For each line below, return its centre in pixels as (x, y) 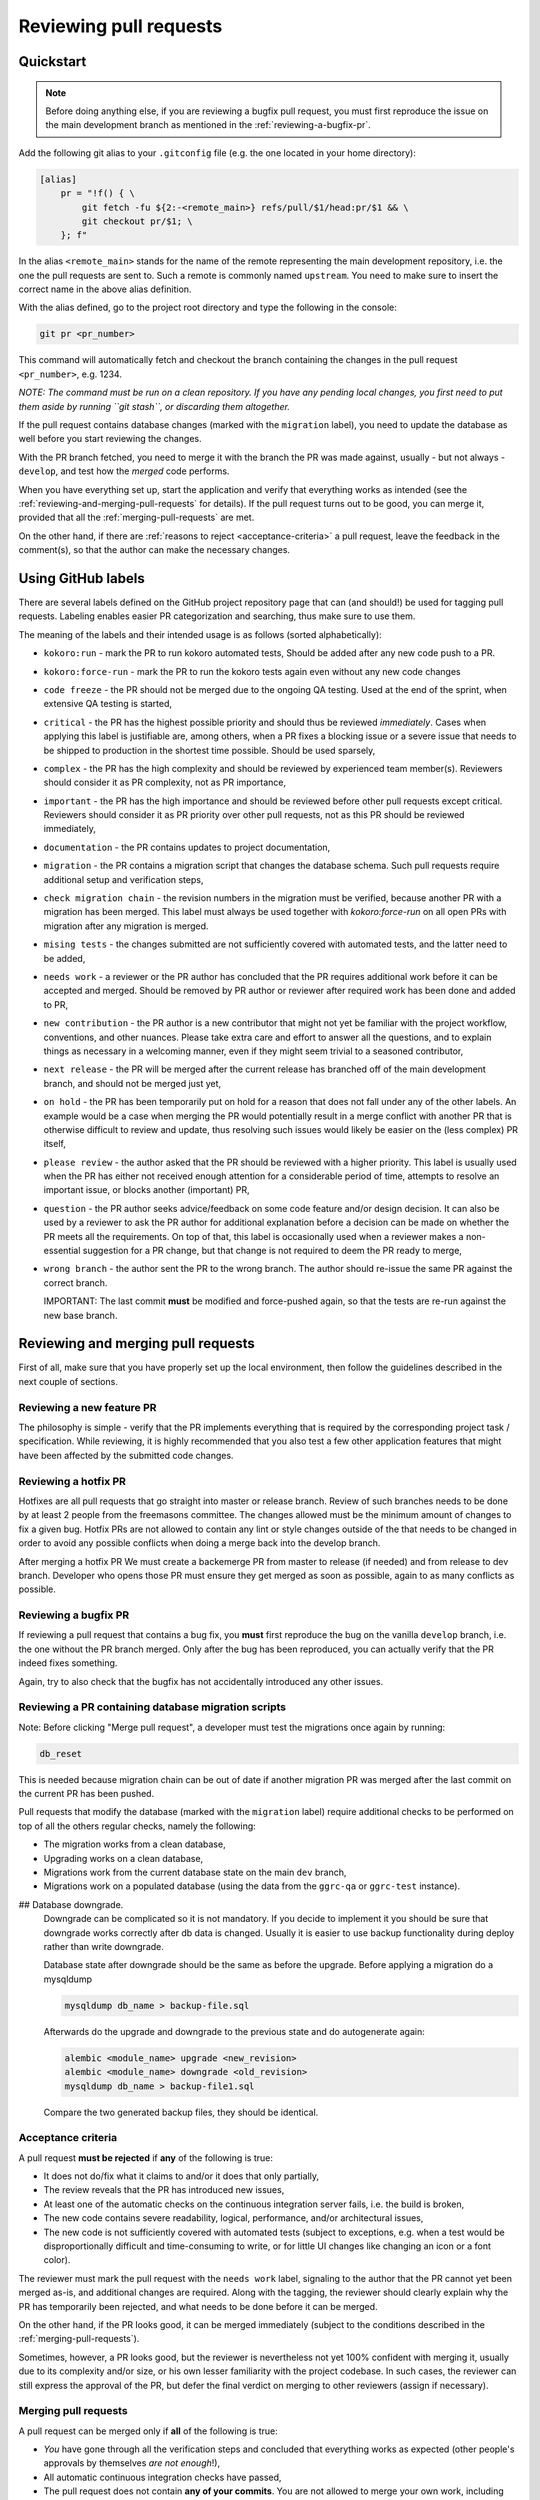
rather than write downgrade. (104, 1946)
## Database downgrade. (71, 1904)
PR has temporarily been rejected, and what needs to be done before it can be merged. (198, 2306)
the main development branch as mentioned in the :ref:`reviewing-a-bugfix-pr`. (208, 125)
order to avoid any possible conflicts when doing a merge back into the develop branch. (199, 1543)
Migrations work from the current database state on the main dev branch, (195, 1872)
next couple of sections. (68, 1381)
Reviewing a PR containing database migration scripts (152, 1707)
